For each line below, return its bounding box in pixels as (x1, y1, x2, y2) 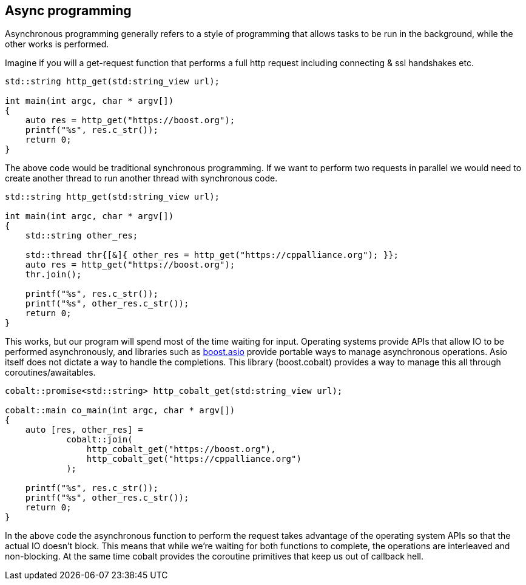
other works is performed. (5, 39, 109, 50)
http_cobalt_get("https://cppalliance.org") (86, 454, 302, 464)
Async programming (5, 3, 132, 18)
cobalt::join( (66, 435, 133, 445)
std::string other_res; (25, 231, 138, 241)
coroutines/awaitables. (5, 367, 96, 378)
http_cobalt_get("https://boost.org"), (86, 444, 276, 455)
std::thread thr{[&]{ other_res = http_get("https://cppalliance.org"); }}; (25, 250, 399, 260)
